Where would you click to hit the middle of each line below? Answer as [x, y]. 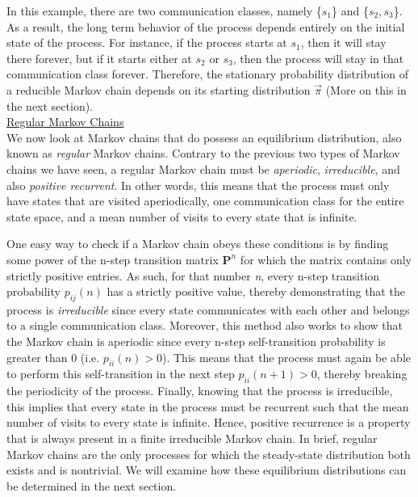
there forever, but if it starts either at [99, 58]
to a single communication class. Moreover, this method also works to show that [205, 325]
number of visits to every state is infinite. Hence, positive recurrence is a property [209, 422]
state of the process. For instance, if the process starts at [147, 42]
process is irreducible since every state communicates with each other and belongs [208, 309]
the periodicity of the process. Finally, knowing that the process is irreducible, [200, 391]
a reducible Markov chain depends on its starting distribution [159, 89]
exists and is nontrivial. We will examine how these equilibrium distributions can [207, 470]
